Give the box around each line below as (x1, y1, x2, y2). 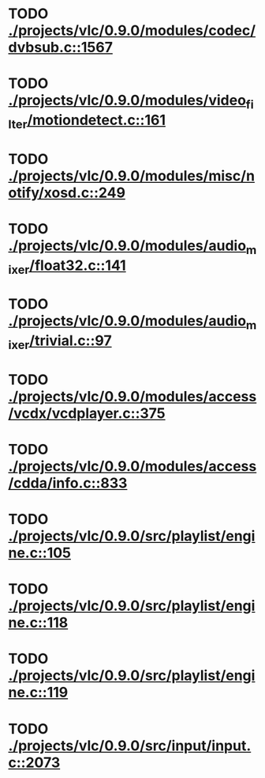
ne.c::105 (8, 544, 72, 562)
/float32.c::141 (28, 256, 126, 274)
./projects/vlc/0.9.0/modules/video (8, 92, 247, 109)
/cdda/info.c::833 (8, 474, 128, 491)
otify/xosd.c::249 (8, 184, 126, 202)
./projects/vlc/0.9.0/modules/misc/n (8, 167, 255, 184)
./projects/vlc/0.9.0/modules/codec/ (8, 21, 256, 40)
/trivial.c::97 (28, 332, 112, 349)
